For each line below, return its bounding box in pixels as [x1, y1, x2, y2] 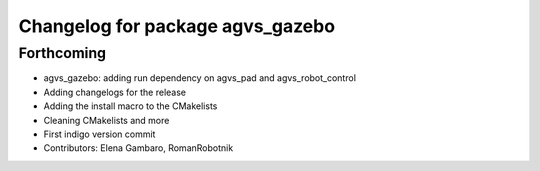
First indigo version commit [43, 128, 156, 140]
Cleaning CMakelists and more [43, 114, 170, 126]
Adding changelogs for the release [43, 86, 187, 98]
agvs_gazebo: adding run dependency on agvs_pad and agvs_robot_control [43, 72, 357, 84]
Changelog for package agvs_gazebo [18, 15, 335, 37]
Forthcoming [18, 44, 107, 62]
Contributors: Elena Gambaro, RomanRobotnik [43, 142, 234, 154]
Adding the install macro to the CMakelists [43, 100, 218, 112]
